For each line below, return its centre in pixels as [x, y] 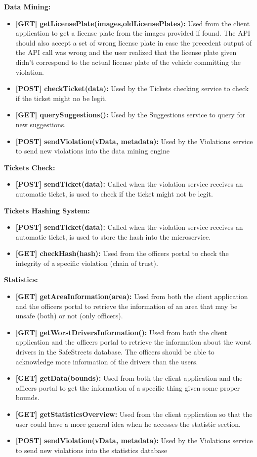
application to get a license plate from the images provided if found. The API [133, 33]
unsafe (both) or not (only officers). [69, 316]
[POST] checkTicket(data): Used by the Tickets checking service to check [132, 88]
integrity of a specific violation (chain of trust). [87, 263]
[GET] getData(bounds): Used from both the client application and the [129, 378]
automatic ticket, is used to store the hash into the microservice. [113, 236]
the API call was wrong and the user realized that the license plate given [126, 52]
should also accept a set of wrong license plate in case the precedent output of [134, 42]
